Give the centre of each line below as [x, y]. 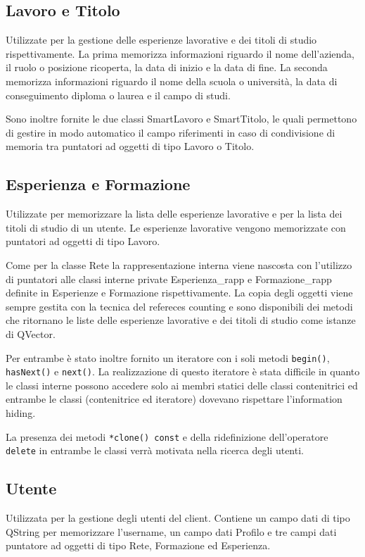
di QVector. [31, 333]
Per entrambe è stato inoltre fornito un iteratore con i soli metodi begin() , [168, 357]
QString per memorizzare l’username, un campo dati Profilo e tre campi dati [171, 531]
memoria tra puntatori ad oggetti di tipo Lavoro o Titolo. [130, 146]
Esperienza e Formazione [98, 184]
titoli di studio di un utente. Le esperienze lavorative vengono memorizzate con [176, 227]
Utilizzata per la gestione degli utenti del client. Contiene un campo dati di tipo [178, 518]
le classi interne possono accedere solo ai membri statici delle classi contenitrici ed [182, 385]
